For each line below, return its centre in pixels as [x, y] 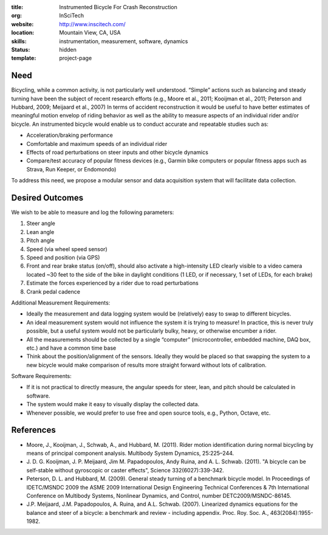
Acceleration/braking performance [70, 135]
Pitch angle [40, 241]
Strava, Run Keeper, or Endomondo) [71, 169]
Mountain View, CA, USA [90, 33]
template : [24, 58]
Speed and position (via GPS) [63, 258]
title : [17, 7]
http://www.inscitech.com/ [92, 24]
